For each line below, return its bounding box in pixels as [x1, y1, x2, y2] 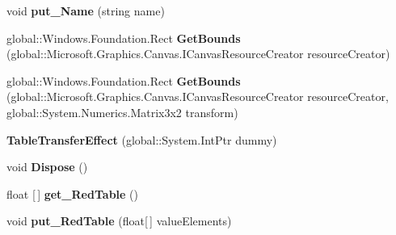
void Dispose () [6, 158, 88, 175]
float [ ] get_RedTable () [6, 185, 138, 202]
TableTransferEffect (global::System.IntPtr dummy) [6, 131, 277, 148]
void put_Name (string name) [6, 2, 165, 19]
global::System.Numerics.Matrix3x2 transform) [6, 103, 238, 120]
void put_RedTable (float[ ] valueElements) [6, 212, 232, 229]
